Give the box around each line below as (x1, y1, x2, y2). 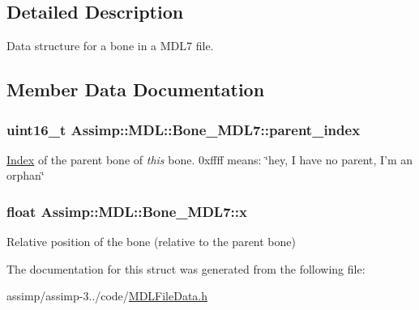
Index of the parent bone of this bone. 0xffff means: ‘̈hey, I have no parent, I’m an (6, 151, 413, 168)
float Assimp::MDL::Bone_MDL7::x (6, 201, 247, 221)
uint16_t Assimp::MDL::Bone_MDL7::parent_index (6, 119, 361, 139)
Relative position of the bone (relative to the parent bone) (6, 233, 296, 250)
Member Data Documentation (6, 77, 265, 102)
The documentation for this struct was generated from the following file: (6, 260, 366, 277)
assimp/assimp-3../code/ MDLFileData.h (6, 287, 208, 304)
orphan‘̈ (6, 167, 45, 184)
